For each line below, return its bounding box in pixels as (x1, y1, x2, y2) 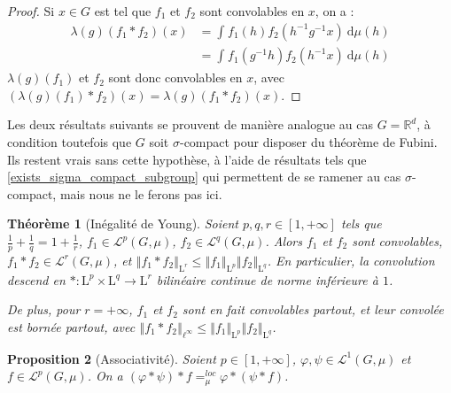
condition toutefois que (7, 133, 132, 151)
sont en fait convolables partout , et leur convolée (182, 300, 444, 319)
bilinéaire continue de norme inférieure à (156, 270, 378, 289)
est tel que (94, 2, 152, 19)
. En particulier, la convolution (267, 250, 435, 269)
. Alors (265, 232, 302, 250)
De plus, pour (7, 300, 81, 319)
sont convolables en (199, 2, 305, 19)
